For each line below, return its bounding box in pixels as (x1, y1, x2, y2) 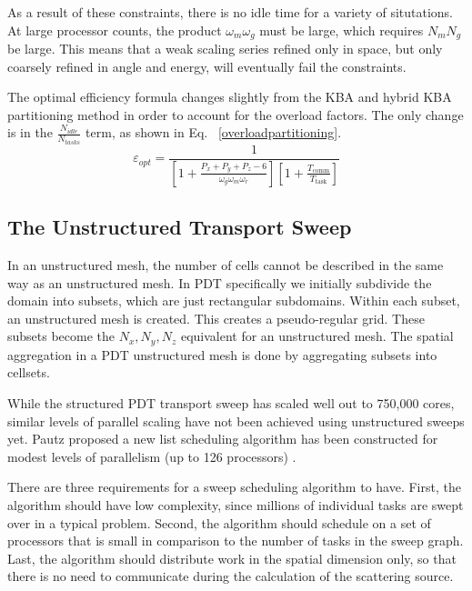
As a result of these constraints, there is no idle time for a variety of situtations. (7, 3, 453, 21)
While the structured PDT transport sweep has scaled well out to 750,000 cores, (7, 394, 455, 413)
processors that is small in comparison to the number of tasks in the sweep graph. (7, 531, 464, 550)
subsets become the (7, 326, 115, 346)
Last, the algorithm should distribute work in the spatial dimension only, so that (7, 548, 457, 567)
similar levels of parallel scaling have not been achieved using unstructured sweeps (7, 411, 465, 430)
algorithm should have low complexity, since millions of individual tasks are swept (7, 495, 464, 514)
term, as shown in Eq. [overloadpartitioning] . (85, 123, 342, 142)
